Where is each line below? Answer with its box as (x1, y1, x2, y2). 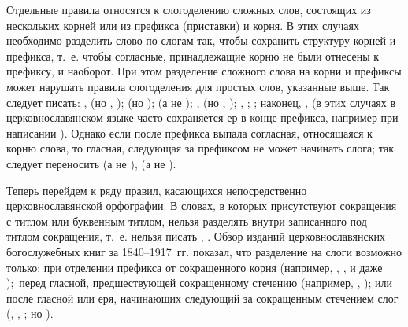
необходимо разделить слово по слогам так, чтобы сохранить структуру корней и (6, 32, 396, 49)
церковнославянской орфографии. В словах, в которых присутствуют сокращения (6, 197, 397, 214)
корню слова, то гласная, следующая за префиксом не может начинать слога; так (6, 140, 395, 156)
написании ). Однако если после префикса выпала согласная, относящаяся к (6, 124, 373, 141)
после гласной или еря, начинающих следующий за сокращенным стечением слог (6, 289, 399, 306)
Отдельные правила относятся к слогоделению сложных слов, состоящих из (6, 2, 371, 17)
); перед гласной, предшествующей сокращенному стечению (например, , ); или (6, 274, 393, 291)
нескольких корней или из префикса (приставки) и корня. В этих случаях (6, 17, 359, 33)
